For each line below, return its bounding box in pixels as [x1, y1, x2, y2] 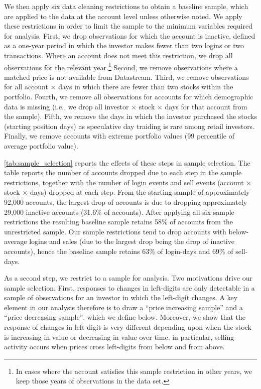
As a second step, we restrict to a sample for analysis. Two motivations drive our [4, 273, 253, 283]
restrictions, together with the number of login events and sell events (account [4, 177, 244, 187]
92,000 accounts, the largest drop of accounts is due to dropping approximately [4, 196, 247, 207]
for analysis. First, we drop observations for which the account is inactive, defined [4, 30, 255, 41]
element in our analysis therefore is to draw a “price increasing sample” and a [4, 302, 243, 312]
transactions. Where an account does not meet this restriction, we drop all [4, 50, 233, 60]
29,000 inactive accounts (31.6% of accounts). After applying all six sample [4, 206, 234, 217]
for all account [4, 81, 48, 92]
